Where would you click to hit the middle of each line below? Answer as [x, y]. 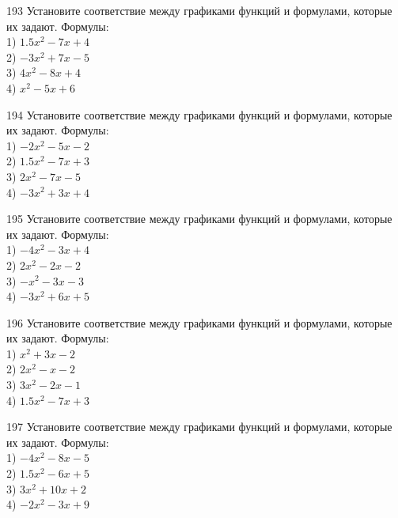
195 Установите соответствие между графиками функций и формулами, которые [199, 219]
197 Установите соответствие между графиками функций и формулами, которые [199, 427]
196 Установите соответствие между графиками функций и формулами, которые [199, 322]
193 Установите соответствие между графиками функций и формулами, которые [199, 10]
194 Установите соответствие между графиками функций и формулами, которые [199, 114]
